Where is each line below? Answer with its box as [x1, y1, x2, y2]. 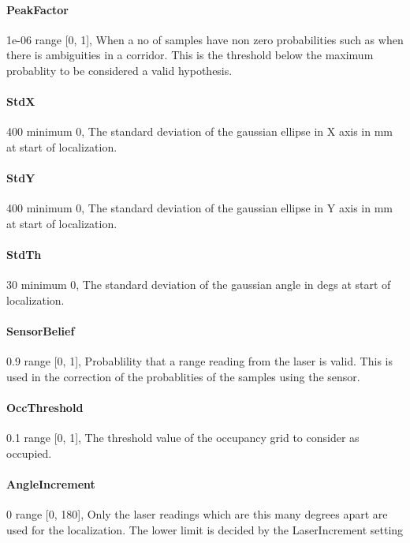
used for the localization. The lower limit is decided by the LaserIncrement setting [6, 521, 404, 537]
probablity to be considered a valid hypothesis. [6, 62, 233, 78]
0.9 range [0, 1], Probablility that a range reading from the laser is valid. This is [6, 353, 393, 369]
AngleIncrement [6, 476, 95, 492]
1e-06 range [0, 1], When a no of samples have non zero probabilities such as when [6, 31, 404, 47]
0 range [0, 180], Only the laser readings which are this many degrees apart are [6, 506, 388, 522]
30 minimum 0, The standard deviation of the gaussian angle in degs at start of [6, 276, 391, 293]
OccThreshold [6, 399, 84, 416]
